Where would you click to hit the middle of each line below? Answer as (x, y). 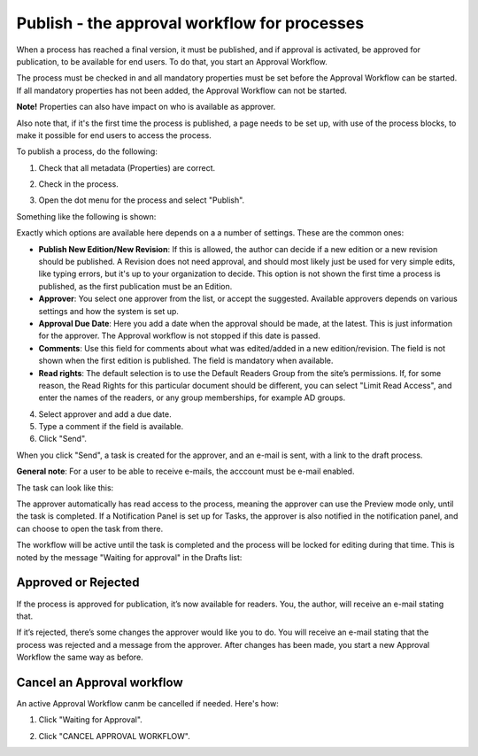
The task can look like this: (65, 488)
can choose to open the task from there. (90, 528)
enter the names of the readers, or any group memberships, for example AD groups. (192, 397)
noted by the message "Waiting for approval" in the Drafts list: (129, 557)
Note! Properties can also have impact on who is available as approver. (146, 107)
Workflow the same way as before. (80, 657)
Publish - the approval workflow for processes (190, 23)
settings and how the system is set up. (108, 311)
